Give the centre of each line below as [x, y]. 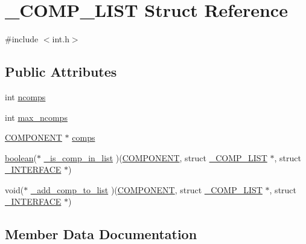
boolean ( [21, 157]
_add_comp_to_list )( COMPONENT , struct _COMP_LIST [146, 189]
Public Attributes [61, 72]
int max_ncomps [36, 117]
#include [22, 39]
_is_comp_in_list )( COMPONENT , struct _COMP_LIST [155, 157]
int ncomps [25, 96]
